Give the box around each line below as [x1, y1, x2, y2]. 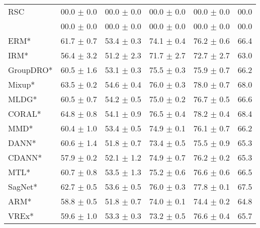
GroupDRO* [8, 64, 53, 75]
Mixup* [8, 79, 35, 90]
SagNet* [8, 181, 38, 192]
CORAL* [8, 108, 41, 119]
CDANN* [8, 151, 42, 163]
